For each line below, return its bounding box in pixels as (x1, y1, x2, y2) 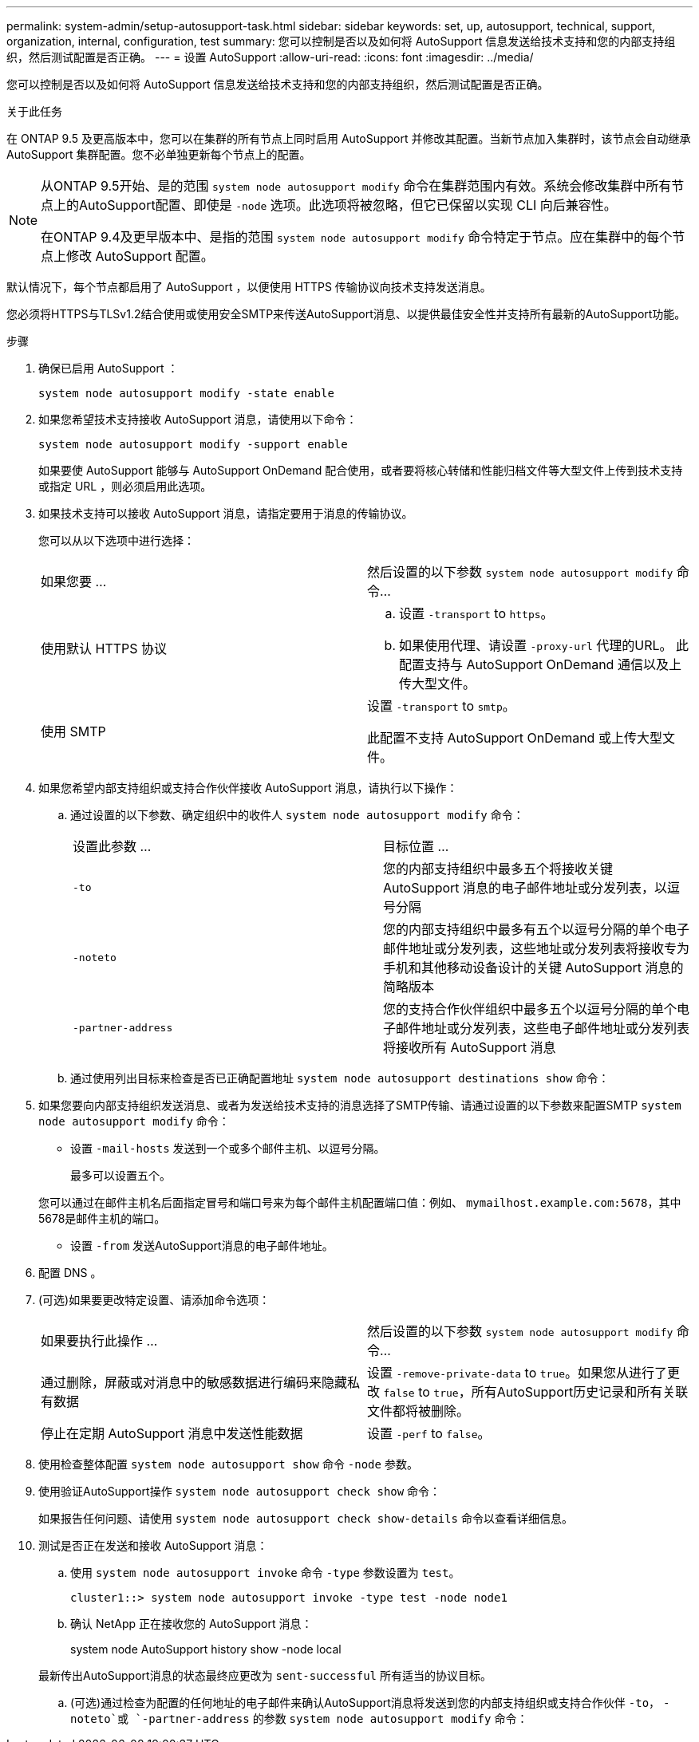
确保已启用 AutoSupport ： (38, 361, 179, 375)
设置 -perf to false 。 (367, 1425, 491, 1441)
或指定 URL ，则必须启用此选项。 (38, 479, 212, 493)
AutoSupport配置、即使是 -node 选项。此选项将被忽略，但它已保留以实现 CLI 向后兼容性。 (79, 197, 617, 213)
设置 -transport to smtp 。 (367, 698, 515, 714)
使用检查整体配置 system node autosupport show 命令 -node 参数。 (38, 1457, 418, 1471)
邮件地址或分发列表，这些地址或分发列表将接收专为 (383, 940, 690, 956)
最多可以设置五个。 (70, 1169, 171, 1182)
